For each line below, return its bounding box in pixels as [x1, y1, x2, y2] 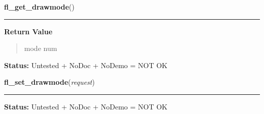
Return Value [4, 26, 53, 36]
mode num [24, 43, 57, 53]
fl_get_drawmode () [4, 2, 75, 12]
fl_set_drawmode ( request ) [4, 77, 95, 87]
